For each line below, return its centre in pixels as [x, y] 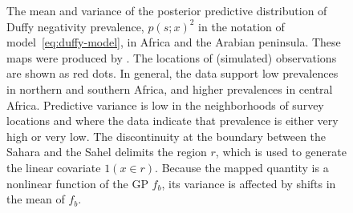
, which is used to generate [281, 152]
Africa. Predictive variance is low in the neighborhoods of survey [165, 104]
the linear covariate [54, 167]
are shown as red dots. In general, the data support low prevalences [172, 73]
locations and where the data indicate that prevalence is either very [172, 121]
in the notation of [241, 26]
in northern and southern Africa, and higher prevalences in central [170, 88]
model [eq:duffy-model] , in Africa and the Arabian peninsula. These [174, 42]
